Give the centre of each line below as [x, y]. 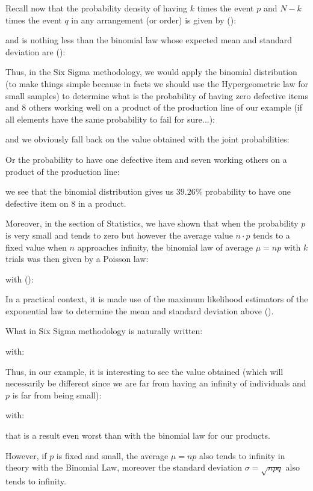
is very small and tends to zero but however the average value [119, 235]
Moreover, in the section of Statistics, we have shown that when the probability [152, 223]
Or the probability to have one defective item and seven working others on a [146, 159]
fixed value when [36, 247]
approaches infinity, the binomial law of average [165, 247]
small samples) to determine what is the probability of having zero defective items [157, 95]
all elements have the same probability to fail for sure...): [110, 119]
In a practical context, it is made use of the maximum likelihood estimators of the [157, 299]
